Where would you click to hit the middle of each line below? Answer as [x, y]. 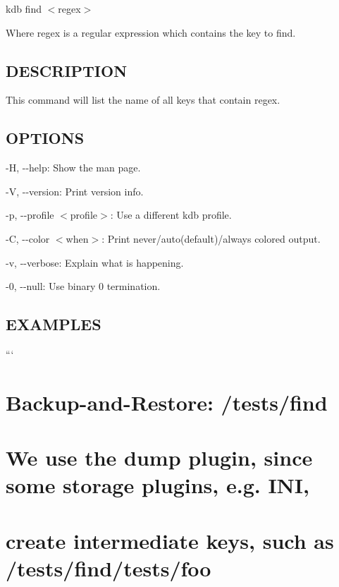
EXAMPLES [54, 324]
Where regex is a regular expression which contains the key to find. [151, 32]
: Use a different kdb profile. [171, 215]
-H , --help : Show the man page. [73, 168]
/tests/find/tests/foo [109, 568]
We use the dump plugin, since [159, 458]
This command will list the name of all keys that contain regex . [143, 100]
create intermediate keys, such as [170, 540]
